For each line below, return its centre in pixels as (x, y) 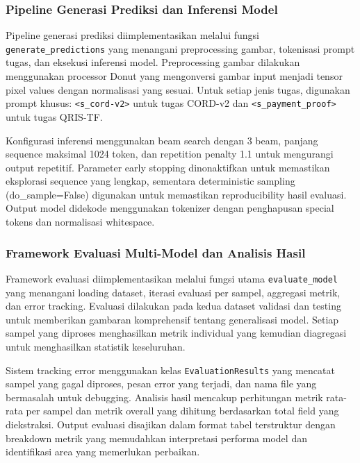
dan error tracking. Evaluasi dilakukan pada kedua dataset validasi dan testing (173, 306)
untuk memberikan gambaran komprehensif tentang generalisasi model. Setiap (172, 319)
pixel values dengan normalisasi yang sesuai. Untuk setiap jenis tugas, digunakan (178, 89)
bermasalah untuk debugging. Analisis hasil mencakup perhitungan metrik (164, 397)
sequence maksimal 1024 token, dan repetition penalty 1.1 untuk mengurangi (170, 154)
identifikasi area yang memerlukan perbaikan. (103, 452)
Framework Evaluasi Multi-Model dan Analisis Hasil (156, 252)
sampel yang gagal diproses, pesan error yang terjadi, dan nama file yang (161, 384)
